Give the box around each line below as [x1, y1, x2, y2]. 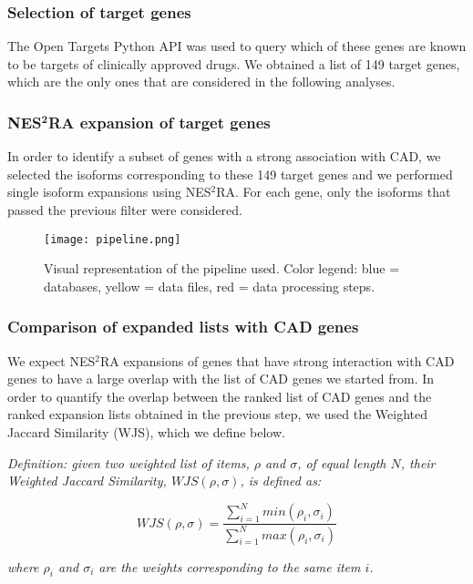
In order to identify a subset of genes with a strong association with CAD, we [7, 147, 441, 166]
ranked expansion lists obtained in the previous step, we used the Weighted [7, 405, 427, 424]
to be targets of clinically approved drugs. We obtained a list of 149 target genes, [7, 54, 460, 73]
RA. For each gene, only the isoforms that [216, 182, 451, 201]
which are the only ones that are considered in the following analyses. [7, 72, 396, 91]
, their [400, 453, 436, 472]
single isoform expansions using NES [7, 182, 211, 201]
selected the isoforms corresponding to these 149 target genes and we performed [7, 164, 453, 183]
